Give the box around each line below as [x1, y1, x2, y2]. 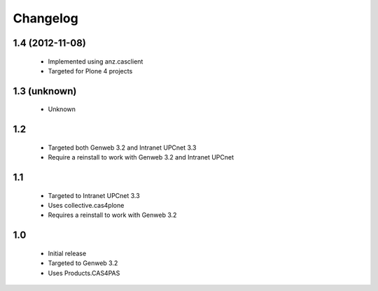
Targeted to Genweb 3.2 [48, 259, 118, 267]
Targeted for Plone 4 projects [48, 66, 133, 75]
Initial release [48, 249, 87, 257]
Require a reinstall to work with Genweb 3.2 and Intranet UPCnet [48, 153, 234, 162]
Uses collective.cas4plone [48, 201, 125, 209]
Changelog [13, 10, 78, 26]
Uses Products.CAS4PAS [48, 269, 120, 277]
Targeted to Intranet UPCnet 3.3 [48, 191, 140, 199]
